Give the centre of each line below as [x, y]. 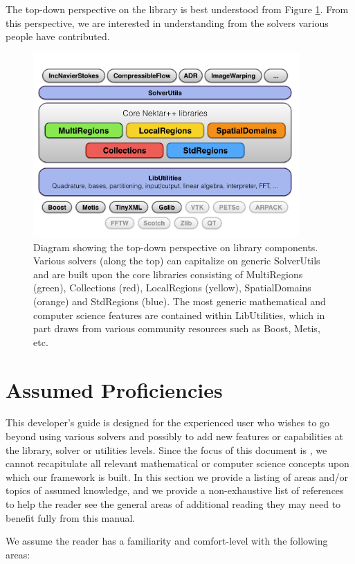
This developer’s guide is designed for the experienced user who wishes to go [168, 422]
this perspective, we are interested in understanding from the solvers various [167, 22]
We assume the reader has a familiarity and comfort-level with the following [167, 541]
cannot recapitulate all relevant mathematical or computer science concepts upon [177, 463]
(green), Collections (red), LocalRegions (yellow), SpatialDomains [172, 288]
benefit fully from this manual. [71, 517]
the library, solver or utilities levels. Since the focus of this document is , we [166, 449]
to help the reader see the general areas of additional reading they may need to [173, 504]
